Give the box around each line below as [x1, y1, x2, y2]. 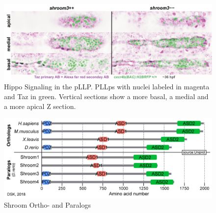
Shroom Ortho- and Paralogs [4, 200, 91, 210]
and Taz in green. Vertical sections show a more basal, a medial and [4, 91, 209, 102]
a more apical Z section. [4, 101, 76, 111]
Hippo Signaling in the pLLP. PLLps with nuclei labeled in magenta [4, 81, 210, 92]
